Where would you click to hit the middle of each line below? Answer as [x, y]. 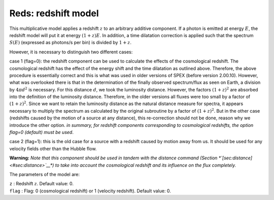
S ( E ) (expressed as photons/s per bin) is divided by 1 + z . [71, 43]
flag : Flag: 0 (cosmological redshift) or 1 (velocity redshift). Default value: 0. [90, 191]
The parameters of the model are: [45, 174]
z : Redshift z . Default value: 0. [41, 184]
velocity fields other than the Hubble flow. [53, 148]
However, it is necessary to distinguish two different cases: [71, 52]
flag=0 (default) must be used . [41, 132]
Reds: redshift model [54, 13]
